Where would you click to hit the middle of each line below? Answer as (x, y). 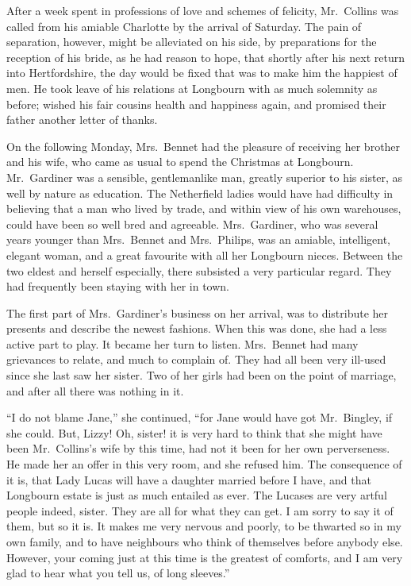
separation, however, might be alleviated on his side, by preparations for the (192, 42)
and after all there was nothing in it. (95, 390)
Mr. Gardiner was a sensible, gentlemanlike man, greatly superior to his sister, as (205, 177)
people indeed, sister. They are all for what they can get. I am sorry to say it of (200, 510)
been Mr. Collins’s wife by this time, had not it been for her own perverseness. (198, 448)
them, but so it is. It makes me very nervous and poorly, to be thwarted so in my (204, 526)
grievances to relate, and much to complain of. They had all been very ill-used (196, 359)
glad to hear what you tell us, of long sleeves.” (118, 573)
